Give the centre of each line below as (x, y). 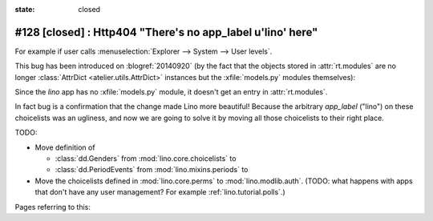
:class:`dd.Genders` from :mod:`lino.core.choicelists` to (146, 159)
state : (25, 9)
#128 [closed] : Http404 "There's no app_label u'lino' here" (166, 32)
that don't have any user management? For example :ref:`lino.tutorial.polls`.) (160, 192)
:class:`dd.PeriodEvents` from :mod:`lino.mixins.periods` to (152, 170)
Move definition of (65, 147)
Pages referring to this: (53, 207)
